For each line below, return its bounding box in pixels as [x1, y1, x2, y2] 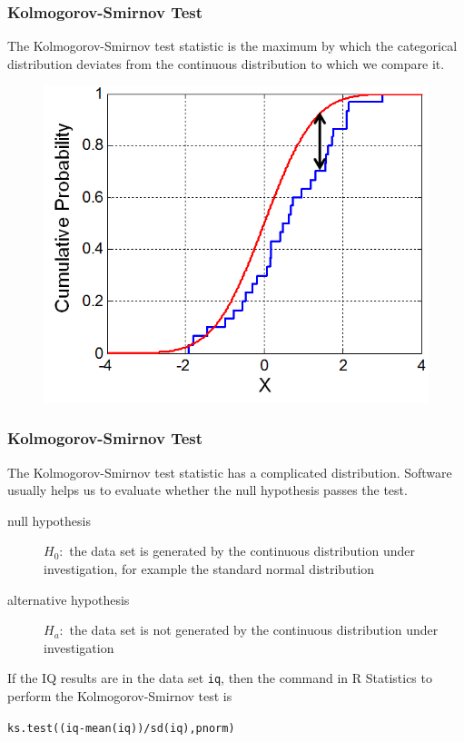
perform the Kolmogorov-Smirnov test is [7, 687, 232, 706]
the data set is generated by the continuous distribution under [69, 541, 416, 560]
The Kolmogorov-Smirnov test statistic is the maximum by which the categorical [7, 36, 458, 55]
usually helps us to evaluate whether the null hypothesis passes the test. [7, 480, 408, 500]
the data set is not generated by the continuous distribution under [69, 620, 439, 639]
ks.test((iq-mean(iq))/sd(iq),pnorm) [7, 721, 235, 735]
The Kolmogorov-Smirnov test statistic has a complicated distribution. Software [7, 462, 452, 481]
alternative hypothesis [7, 589, 130, 608]
